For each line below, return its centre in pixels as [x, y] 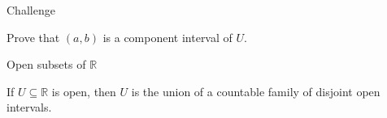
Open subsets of [46, 64]
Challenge [31, 10]
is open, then [84, 91]
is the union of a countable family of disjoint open [256, 91]
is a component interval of [167, 37]
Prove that [33, 37]
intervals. [29, 107]
